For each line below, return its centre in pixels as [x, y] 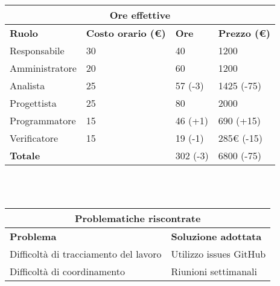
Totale [25, 155]
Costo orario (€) [126, 33]
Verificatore [34, 138]
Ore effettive [140, 15]
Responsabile [37, 50]
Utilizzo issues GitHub [218, 254]
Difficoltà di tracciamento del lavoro [86, 254]
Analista [27, 85]
